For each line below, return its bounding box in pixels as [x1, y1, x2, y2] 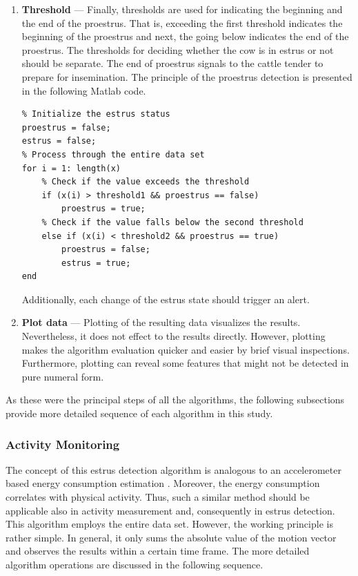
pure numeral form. [21, 369, 104, 383]
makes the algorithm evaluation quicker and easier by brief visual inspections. [21, 342, 350, 356]
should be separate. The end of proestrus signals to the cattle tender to [21, 56, 324, 70]
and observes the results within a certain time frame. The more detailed [6, 544, 310, 558]
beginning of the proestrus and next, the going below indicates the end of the [21, 29, 349, 44]
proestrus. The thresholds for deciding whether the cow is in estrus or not [21, 42, 334, 57]
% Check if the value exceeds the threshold [41, 177, 250, 187]
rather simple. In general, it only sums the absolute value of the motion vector [6, 530, 337, 544]
